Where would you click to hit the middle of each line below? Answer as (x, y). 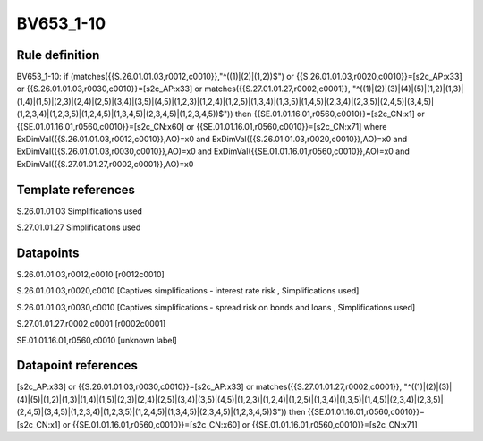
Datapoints (48, 253)
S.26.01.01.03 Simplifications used (80, 211)
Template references (76, 189)
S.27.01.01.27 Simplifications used (79, 227)
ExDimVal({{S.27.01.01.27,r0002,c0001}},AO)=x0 (105, 164)
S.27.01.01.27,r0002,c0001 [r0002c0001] (91, 324)
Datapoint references (77, 365)
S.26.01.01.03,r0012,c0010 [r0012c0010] (90, 274)
